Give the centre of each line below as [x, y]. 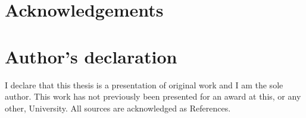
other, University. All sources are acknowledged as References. [118, 108]
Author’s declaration [91, 56]
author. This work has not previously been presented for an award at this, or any [153, 96]
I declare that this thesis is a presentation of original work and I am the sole [144, 84]
